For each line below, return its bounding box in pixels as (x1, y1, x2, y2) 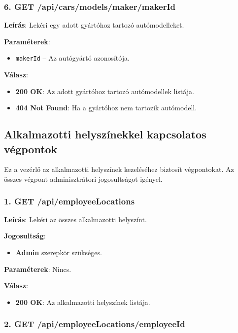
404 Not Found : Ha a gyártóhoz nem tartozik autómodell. (15, 102, 197, 113)
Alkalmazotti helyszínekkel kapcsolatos (4, 127, 206, 142)
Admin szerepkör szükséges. (15, 247, 102, 258)
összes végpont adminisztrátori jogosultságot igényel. (4, 174, 163, 184)
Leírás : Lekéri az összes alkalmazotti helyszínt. (4, 214, 147, 224)
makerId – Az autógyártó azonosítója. (15, 53, 130, 63)
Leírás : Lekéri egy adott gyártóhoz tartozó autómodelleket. (4, 20, 184, 30)
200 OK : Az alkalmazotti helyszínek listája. (15, 297, 150, 307)
